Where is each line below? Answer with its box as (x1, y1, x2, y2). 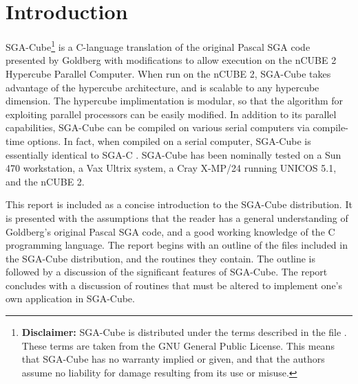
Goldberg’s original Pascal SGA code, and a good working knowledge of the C (6, 224, 335, 238)
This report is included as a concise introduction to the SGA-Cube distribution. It (6, 197, 352, 212)
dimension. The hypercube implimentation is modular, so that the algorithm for (6, 93, 344, 108)
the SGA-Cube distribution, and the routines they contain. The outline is (6, 251, 316, 265)
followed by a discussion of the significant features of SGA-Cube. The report (6, 264, 328, 279)
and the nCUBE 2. (6, 174, 85, 188)
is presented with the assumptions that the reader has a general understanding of (6, 210, 348, 225)
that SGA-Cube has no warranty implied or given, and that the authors (21, 352, 325, 366)
